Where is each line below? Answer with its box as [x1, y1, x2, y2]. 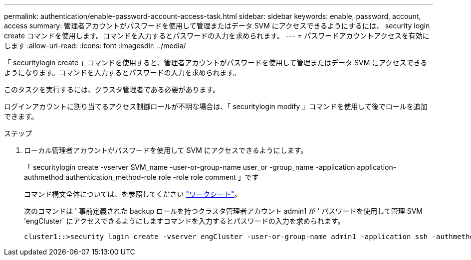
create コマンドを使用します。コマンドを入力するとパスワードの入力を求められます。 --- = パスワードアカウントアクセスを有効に [4, 31, 430, 40]
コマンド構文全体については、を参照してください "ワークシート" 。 [24, 190, 241, 198]
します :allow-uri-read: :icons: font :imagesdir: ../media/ [4, 41, 186, 50]
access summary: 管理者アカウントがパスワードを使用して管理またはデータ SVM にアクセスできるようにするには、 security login [4, 21, 430, 30]
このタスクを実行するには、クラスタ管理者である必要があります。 [4, 85, 220, 94]
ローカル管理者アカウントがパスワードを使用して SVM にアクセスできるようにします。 [24, 146, 308, 154]
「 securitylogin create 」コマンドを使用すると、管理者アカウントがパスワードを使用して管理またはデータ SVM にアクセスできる [4, 58, 428, 67]
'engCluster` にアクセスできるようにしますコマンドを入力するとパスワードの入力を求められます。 [24, 217, 345, 225]
